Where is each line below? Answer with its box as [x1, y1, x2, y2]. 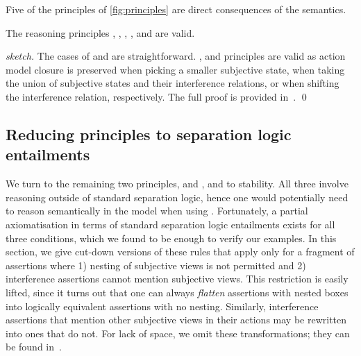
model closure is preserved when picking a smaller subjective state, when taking [6, 62, 345, 76]
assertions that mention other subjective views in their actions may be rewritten [6, 312, 347, 327]
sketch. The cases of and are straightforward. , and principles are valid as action [6, 49, 346, 63]
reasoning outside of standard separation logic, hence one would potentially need [6, 189, 349, 204]
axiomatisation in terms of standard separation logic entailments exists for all [6, 217, 335, 231]
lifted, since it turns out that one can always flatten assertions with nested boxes [6, 285, 349, 299]
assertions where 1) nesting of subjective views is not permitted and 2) [6, 257, 306, 272]
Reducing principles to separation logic [6, 123, 292, 144]
